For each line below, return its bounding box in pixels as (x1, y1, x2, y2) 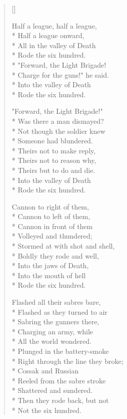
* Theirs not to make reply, (11, 145, 96, 155)
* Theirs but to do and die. (11, 164, 95, 175)
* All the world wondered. (11, 336, 91, 346)
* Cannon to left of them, (11, 211, 90, 222)
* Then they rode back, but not (11, 394, 109, 405)
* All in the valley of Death (11, 40, 96, 50)
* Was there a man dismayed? (11, 115, 104, 126)
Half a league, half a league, (11, 20, 97, 31)
